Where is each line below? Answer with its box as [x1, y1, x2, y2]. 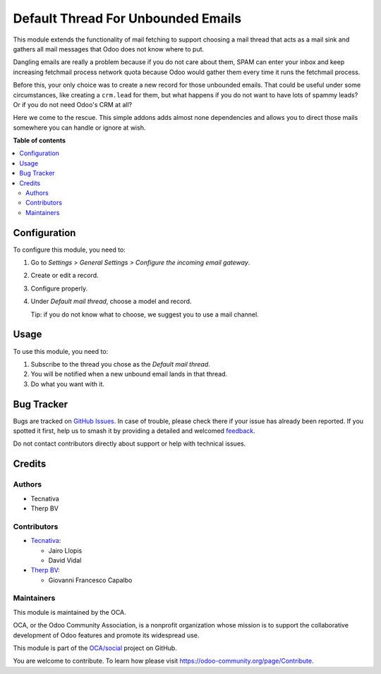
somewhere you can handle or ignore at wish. [13, 123, 146, 132]
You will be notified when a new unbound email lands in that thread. [30, 370, 228, 379]
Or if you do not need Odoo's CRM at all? [13, 100, 133, 109]
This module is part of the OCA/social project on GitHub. [13, 644, 178, 652]
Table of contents [13, 136, 66, 145]
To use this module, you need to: [13, 347, 109, 355]
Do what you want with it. [30, 379, 105, 388]
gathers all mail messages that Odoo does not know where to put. [13, 44, 205, 53]
